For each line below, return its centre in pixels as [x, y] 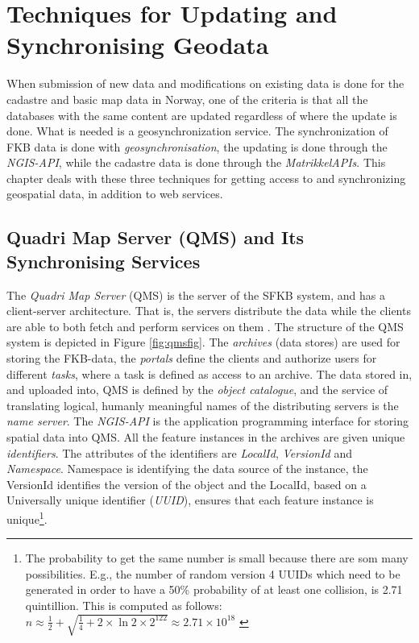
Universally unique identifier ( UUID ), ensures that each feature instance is [190, 500]
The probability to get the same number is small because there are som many [217, 558]
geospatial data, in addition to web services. [115, 194]
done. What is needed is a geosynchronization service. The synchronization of [197, 131]
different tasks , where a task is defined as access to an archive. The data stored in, [209, 373]
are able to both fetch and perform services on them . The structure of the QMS [205, 326]
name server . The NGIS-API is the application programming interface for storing [207, 421]
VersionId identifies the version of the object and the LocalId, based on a [187, 484]
